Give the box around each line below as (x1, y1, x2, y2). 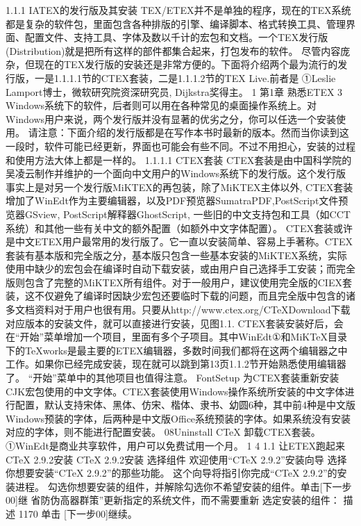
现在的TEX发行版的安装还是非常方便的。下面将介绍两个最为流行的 (34, 57, 338, 72)
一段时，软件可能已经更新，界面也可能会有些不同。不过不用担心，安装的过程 (6, 138, 355, 153)
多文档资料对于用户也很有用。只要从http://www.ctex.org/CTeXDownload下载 (6, 302, 351, 317)
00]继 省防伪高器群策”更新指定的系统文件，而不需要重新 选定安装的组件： (6, 493, 340, 507)
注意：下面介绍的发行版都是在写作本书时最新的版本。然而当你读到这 (37, 125, 349, 140)
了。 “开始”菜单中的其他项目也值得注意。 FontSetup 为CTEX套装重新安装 (6, 370, 339, 385)
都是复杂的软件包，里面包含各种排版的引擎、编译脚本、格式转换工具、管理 (6, 16, 346, 31)
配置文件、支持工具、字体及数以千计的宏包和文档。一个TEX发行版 (24, 30, 328, 44)
